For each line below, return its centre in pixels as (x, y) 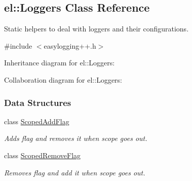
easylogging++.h (70, 45)
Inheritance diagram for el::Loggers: (60, 63)
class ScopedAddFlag (37, 121)
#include (18, 45)
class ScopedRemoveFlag (43, 155)
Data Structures (38, 102)
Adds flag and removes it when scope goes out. (76, 138)
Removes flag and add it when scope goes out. (75, 172)
